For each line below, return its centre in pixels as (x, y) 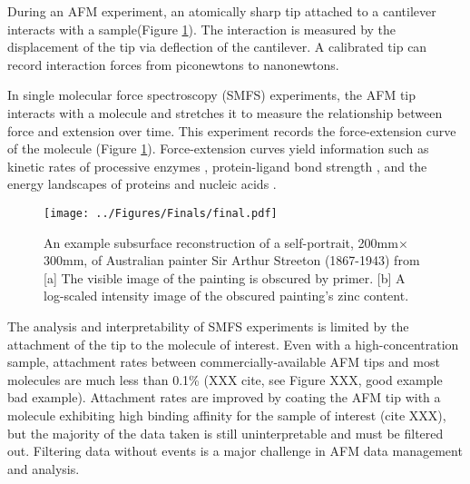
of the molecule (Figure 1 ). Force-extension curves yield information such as (218, 148)
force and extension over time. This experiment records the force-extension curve (232, 130)
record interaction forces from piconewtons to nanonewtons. (173, 64)
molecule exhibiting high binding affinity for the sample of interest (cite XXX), (227, 415)
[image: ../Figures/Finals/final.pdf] (161, 213)
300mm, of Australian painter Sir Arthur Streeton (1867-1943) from (232, 260)
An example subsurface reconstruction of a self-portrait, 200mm (221, 242)
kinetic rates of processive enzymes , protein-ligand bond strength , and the (217, 166)
